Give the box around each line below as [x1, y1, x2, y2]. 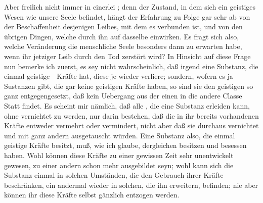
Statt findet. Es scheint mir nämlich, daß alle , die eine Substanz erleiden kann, [4, 100, 250, 111]
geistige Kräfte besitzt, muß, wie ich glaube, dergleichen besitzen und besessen [4, 140, 247, 150]
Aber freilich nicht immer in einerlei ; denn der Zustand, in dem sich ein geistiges [4, 2, 256, 12]
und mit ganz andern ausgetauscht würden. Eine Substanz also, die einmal [4, 130, 235, 140]
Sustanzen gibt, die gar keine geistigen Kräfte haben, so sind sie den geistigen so [4, 80, 253, 91]
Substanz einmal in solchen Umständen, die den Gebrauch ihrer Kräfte [4, 170, 224, 180]
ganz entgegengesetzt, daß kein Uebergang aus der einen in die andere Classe [4, 90, 242, 101]
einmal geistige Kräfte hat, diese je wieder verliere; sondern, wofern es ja [4, 71, 233, 81]
